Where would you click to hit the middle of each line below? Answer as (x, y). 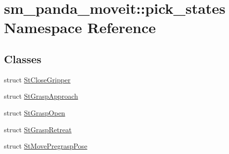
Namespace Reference (80, 27)
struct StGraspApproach (41, 96)
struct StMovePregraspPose (46, 146)
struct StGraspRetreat (38, 129)
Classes (23, 58)
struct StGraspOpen (35, 112)
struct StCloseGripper (37, 79)
